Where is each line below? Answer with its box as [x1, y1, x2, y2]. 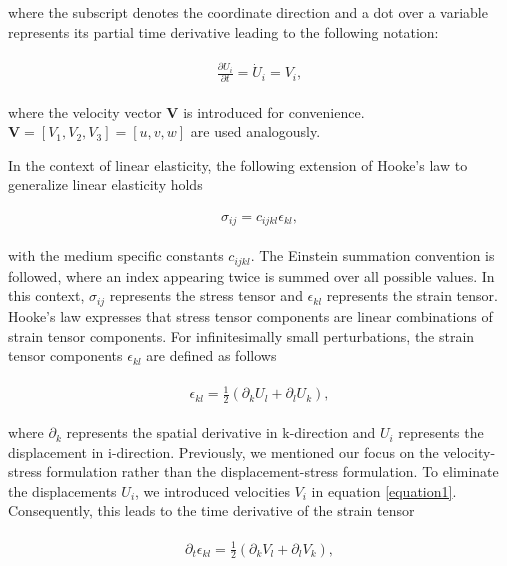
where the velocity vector [8, 101, 162, 122]
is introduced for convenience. [183, 101, 365, 122]
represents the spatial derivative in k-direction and [66, 422, 376, 443]
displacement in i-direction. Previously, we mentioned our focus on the [8, 441, 439, 462]
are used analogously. [190, 121, 321, 142]
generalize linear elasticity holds [8, 174, 203, 195]
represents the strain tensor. [326, 285, 498, 306]
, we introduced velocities [135, 480, 290, 501]
